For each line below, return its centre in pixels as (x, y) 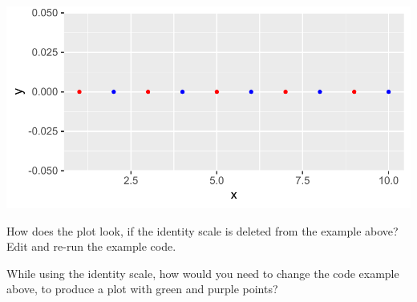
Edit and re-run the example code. (91, 246)
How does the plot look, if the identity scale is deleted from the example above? (202, 230)
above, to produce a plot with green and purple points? (142, 289)
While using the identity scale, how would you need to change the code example (203, 273)
